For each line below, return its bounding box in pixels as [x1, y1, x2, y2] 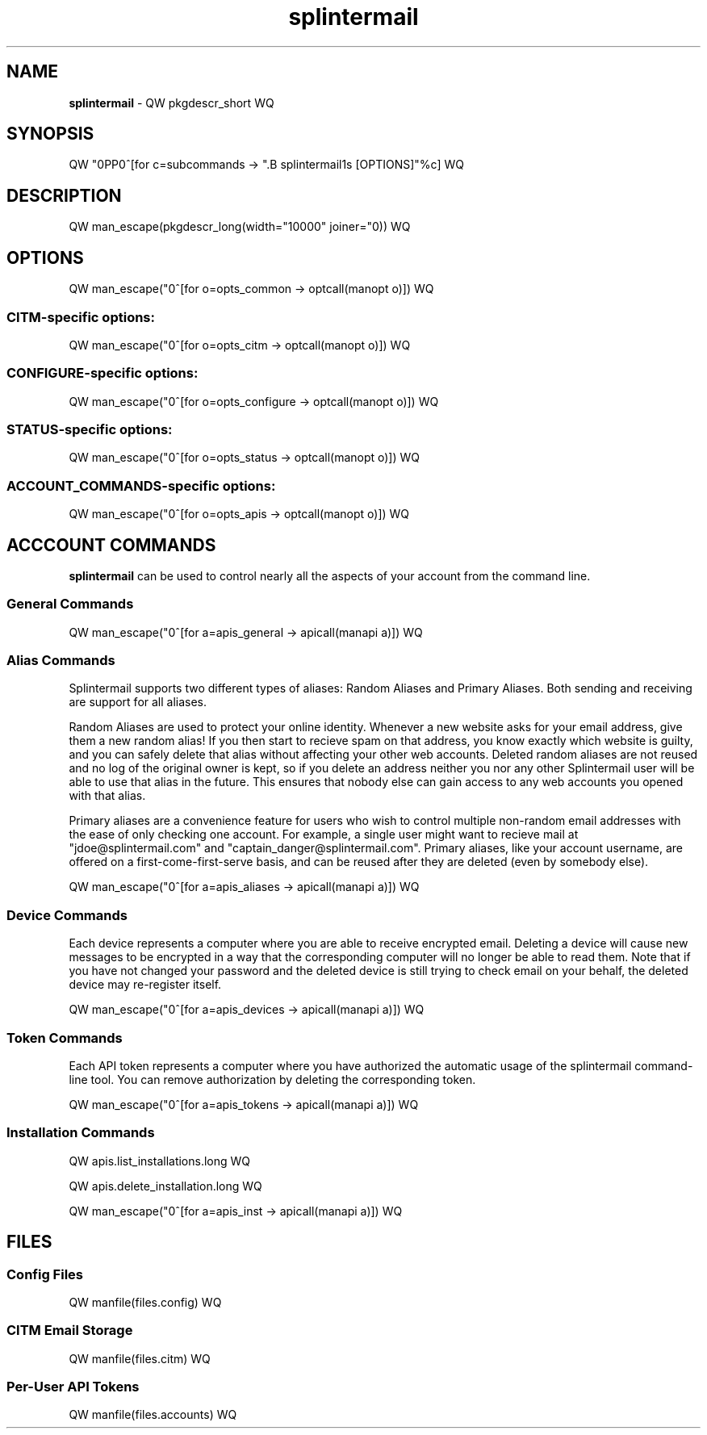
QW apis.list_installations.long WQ [69, 1153, 251, 1168]
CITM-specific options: [6, 308, 155, 325]
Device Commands [6, 906, 128, 923]
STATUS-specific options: [6, 421, 173, 437]
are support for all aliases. [69, 695, 207, 709]
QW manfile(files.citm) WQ [69, 1351, 211, 1366]
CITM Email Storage [6, 1322, 133, 1339]
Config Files [6, 1266, 83, 1282]
